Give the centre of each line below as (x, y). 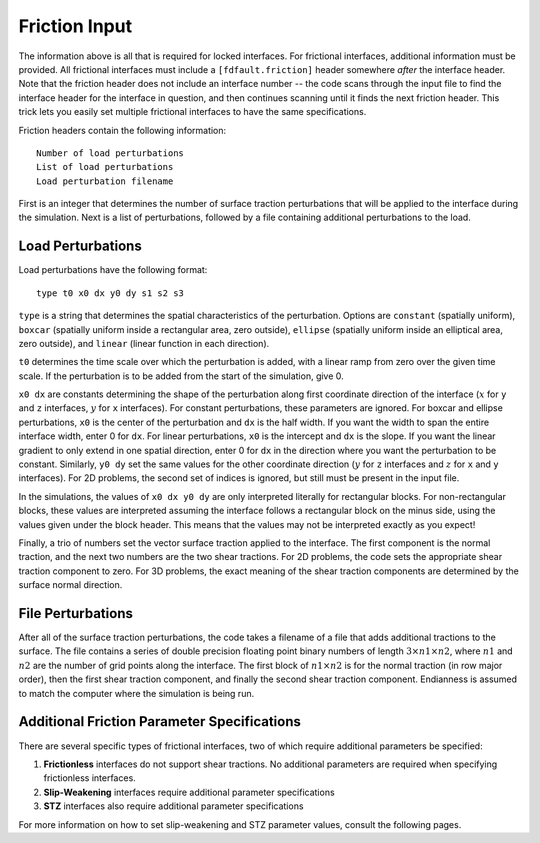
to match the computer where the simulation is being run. (136, 693)
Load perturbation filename (105, 181)
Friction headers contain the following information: (122, 130)
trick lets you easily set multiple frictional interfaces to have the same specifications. (192, 112)
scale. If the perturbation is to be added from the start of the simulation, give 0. (181, 376)
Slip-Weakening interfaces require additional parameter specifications (189, 792)
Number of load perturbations (110, 153)
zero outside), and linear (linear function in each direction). (144, 343)
